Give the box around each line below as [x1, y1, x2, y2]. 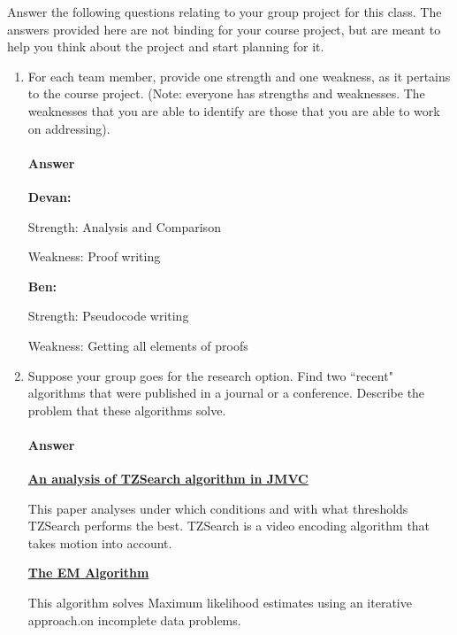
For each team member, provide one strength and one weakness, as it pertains [27, 66, 451, 85]
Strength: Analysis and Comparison [27, 217, 221, 236]
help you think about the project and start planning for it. [7, 37, 324, 56]
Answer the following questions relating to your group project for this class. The [7, 3, 442, 20]
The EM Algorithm [27, 563, 149, 582]
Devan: [27, 187, 72, 205]
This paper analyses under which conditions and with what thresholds [27, 499, 408, 517]
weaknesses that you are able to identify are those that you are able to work [27, 101, 440, 120]
